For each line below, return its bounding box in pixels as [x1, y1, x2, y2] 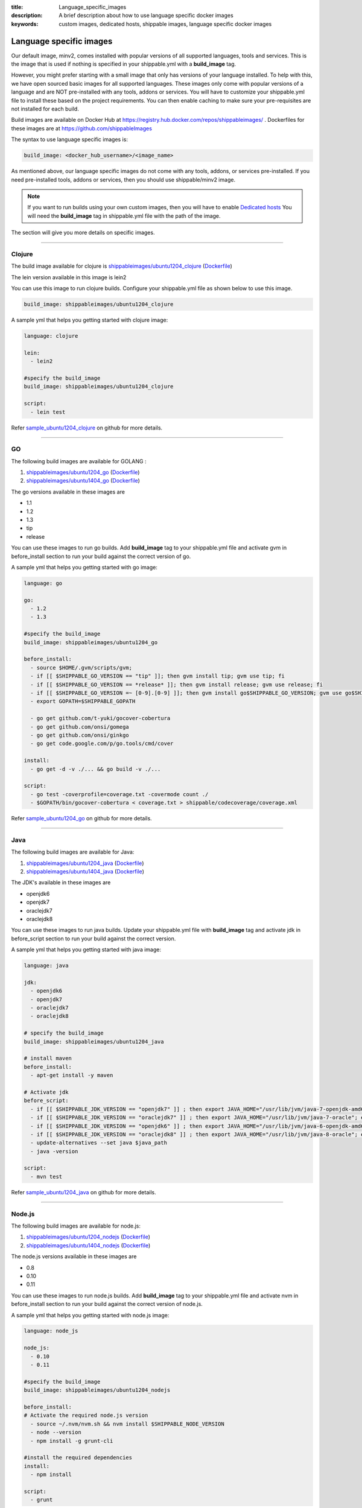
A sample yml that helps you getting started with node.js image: [11, 1311, 170, 1319]
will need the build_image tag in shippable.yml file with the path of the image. [27, 212, 221, 220]
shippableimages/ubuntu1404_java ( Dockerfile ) [26, 867, 144, 875]
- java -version [30, 1148, 78, 1155]
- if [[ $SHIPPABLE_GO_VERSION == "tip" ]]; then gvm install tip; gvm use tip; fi [30, 673, 285, 680]
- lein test [30, 408, 66, 416]
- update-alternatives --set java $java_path [30, 1139, 167, 1146]
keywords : [11, 20, 39, 27]
